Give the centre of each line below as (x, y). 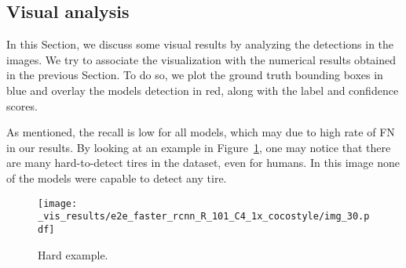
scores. (22, 105)
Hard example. (73, 254)
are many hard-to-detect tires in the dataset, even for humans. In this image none (203, 163)
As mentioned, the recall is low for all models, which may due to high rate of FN (201, 132)
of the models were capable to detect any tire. (117, 177)
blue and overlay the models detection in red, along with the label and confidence (203, 90)
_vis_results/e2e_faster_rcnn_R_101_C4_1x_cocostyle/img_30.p (204, 217)
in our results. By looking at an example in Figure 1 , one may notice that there (199, 147)
